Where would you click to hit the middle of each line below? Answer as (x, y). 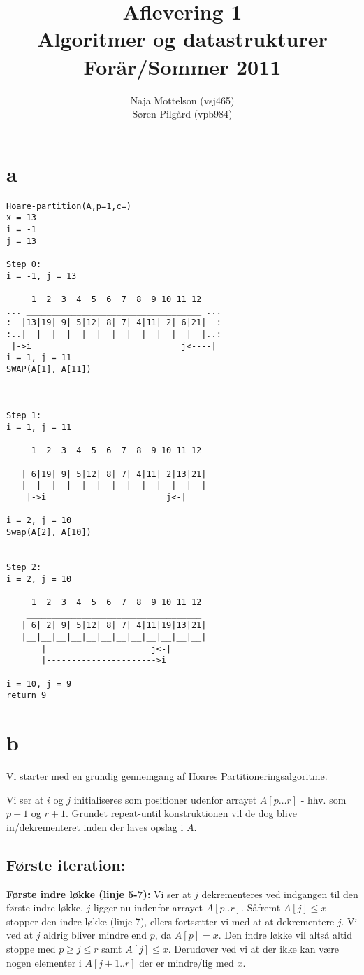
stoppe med (31, 948)
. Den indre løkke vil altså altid (285, 935)
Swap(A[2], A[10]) (49, 532)
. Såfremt (261, 908)
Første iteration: (66, 864)
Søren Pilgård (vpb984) (182, 114)
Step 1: (24, 416)
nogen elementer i (44, 962)
